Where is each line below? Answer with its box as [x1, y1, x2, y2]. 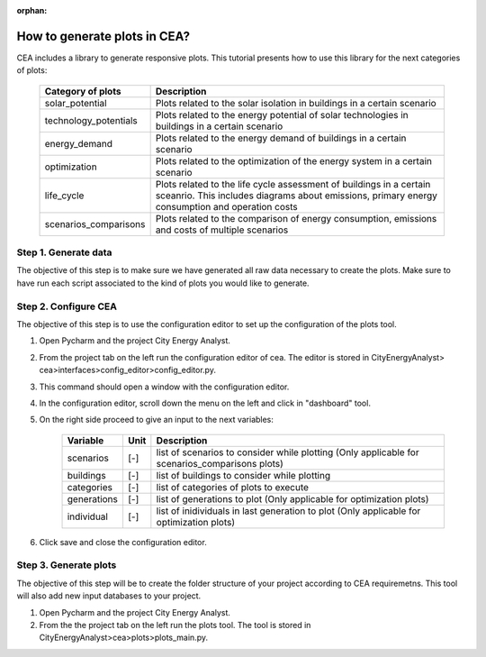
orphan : [16, 5, 48, 15]
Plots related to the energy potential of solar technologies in [155, 108, 409, 121]
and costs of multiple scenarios [155, 224, 289, 236]
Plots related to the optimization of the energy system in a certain [155, 154, 432, 167]
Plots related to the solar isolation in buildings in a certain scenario [155, 96, 436, 109]
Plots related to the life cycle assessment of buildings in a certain [155, 178, 431, 190]
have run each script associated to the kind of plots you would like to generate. [16, 278, 310, 288]
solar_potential [44, 96, 107, 109]
